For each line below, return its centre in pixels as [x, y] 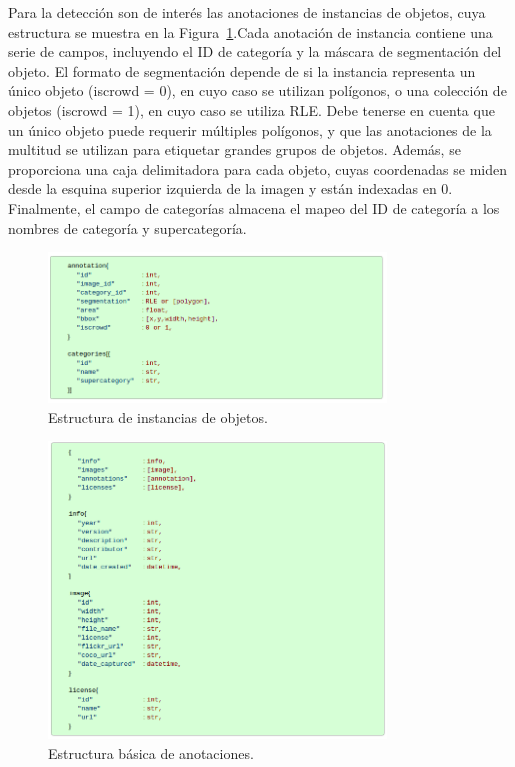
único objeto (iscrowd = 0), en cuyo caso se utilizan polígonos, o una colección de [257, 90]
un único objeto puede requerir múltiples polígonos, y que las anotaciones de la [250, 129]
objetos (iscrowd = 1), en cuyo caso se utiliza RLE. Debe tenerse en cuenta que [251, 109]
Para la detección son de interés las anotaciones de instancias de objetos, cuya [247, 12]
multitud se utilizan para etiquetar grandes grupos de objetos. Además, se [234, 149]
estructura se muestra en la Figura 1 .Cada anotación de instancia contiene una [250, 31]
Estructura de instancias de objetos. [158, 416]
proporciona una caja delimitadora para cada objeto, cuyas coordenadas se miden [258, 168]
